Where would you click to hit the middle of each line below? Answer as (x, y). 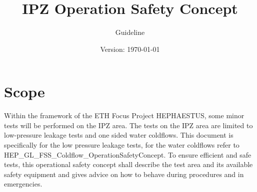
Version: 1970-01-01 (130, 49)
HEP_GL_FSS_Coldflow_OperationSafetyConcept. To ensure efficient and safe (128, 154)
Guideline (130, 32)
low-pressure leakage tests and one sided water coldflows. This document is (119, 135)
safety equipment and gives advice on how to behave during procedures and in (124, 174)
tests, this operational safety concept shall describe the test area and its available (128, 164)
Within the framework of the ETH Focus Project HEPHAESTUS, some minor (124, 115)
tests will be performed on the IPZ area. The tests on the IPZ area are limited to (128, 125)
